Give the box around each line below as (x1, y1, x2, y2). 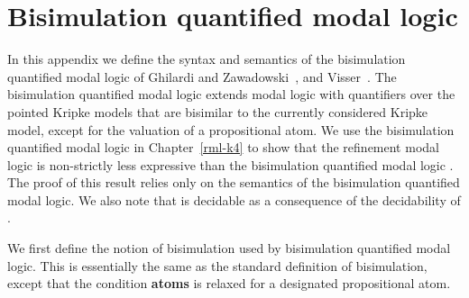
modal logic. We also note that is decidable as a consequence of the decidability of (7, 190, 461, 209)
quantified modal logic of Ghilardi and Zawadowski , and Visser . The (7, 67, 397, 86)
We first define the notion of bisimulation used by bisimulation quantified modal (7, 239, 451, 257)
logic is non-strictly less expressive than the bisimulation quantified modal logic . (7, 155, 454, 174)
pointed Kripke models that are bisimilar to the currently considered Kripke (7, 102, 428, 121)
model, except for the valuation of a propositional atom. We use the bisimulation (7, 120, 455, 139)
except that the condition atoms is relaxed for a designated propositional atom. (7, 274, 451, 293)
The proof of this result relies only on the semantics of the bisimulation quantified (7, 173, 460, 192)
